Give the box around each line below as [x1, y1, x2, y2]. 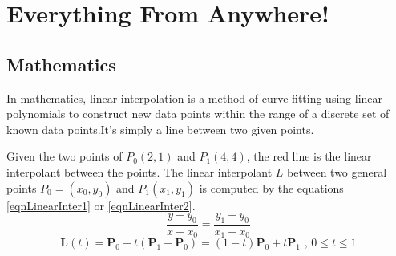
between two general [287, 163, 387, 180]
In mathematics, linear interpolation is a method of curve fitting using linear [6, 89, 383, 106]
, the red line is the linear [246, 148, 372, 165]
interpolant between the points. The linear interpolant [6, 163, 273, 180]
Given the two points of [6, 148, 123, 165]
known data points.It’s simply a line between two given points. [6, 120, 314, 137]
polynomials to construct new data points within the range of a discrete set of [6, 105, 390, 122]
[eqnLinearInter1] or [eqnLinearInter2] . [6, 197, 196, 213]
